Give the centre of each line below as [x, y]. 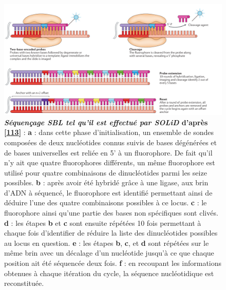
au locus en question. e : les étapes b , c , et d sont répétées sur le [107, 243]
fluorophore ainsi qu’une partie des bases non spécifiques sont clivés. [111, 213]
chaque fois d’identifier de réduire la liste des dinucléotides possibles [111, 233]
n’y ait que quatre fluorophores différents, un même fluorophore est [110, 162]
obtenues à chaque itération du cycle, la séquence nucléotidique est [109, 273]
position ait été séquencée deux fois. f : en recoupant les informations [113, 263]
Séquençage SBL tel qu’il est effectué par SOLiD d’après [106, 122]
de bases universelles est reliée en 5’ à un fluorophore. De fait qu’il [108, 152]
